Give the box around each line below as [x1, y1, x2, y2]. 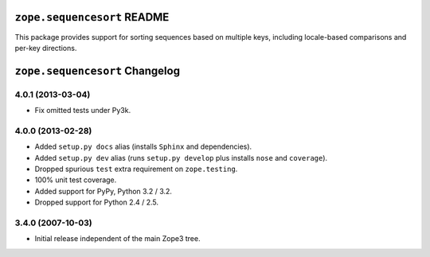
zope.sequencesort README [14, 10, 170, 24]
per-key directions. [14, 43, 77, 53]
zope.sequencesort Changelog [14, 64, 181, 77]
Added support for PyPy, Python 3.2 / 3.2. [34, 186, 173, 196]
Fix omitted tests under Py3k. [34, 106, 131, 115]
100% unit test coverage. [34, 175, 117, 185]
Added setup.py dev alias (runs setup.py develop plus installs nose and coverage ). [34, 153, 328, 162]
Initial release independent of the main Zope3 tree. [34, 234, 201, 243]
